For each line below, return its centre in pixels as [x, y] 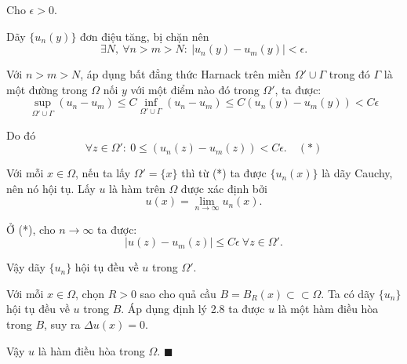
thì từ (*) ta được [224, 173]
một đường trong [47, 89]
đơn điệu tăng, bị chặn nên [145, 36]
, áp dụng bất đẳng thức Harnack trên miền [185, 74]
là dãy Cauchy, [357, 173]
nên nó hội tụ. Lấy [51, 188]
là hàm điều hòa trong [91, 350]
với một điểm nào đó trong [195, 89]
